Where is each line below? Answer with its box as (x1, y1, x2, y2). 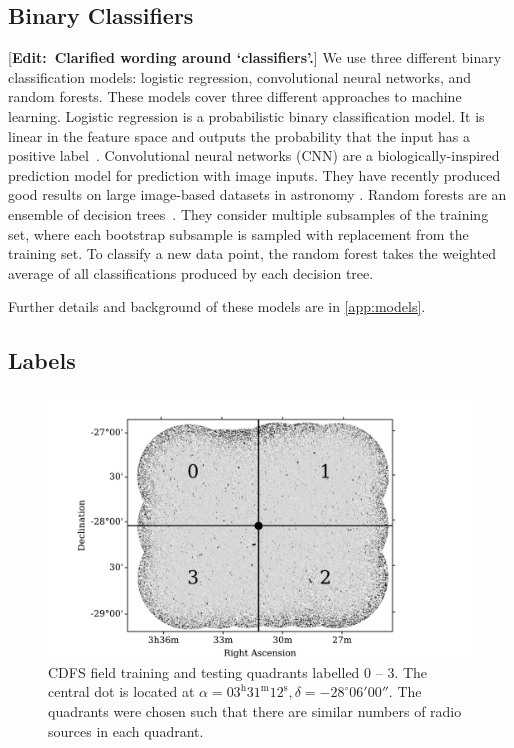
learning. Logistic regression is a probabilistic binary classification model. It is (8, 105, 485, 126)
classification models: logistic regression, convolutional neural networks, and (8, 66, 472, 87)
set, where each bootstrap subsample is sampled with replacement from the (8, 223, 469, 244)
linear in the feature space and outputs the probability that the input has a (8, 125, 471, 146)
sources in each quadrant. (48, 720, 204, 741)
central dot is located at (48, 681, 195, 702)
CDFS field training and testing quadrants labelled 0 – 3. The (48, 661, 428, 682)
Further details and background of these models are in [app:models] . (8, 296, 426, 317)
